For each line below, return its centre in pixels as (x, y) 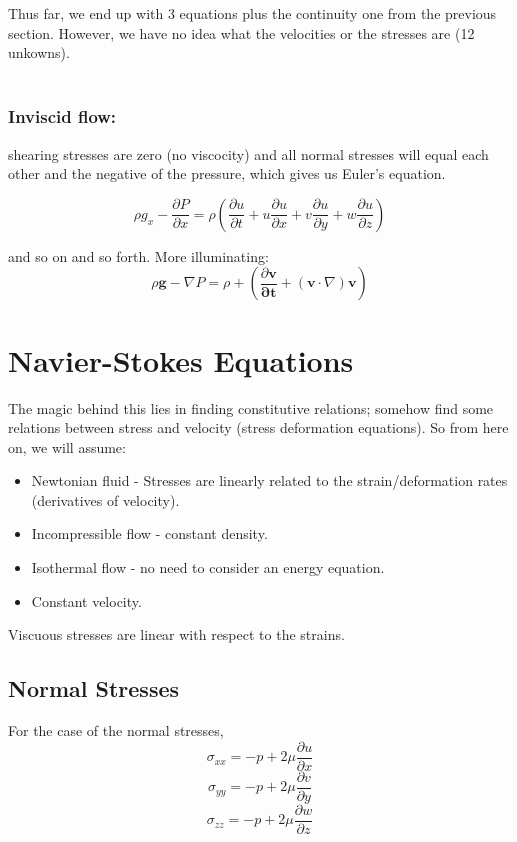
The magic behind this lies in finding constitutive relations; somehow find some (251, 407)
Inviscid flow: (62, 116)
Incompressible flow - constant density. (149, 533)
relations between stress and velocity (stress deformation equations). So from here (258, 427)
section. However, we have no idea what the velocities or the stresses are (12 (241, 32)
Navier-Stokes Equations (181, 359)
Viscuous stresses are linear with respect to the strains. (176, 634)
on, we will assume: (67, 446)
